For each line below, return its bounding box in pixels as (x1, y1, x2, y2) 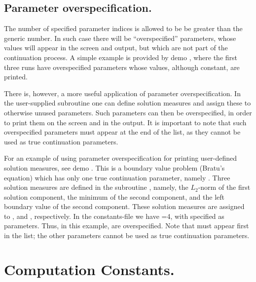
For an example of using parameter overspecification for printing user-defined (4, 153, 237, 163)
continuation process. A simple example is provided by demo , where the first (4, 52, 238, 62)
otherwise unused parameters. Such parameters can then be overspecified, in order (4, 107, 252, 117)
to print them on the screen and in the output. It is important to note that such (4, 117, 247, 127)
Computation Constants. (4, 259, 175, 279)
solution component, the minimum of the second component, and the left (4, 191, 224, 202)
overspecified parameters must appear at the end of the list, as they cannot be (4, 127, 241, 137)
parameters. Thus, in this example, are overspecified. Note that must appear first (4, 220, 249, 231)
